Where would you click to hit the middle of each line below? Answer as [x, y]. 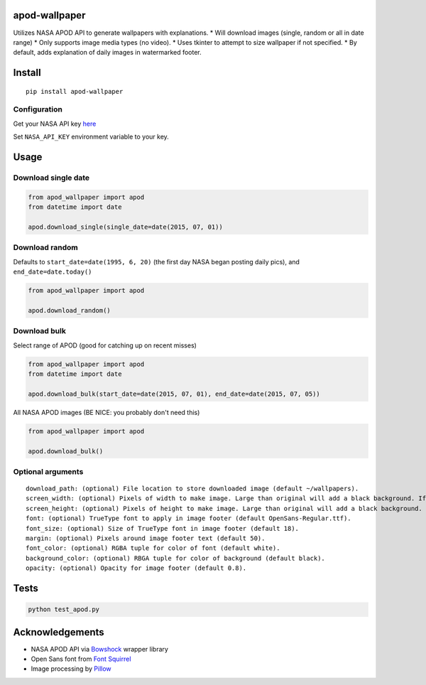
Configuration [38, 109]
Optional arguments [48, 471]
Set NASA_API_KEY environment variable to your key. [91, 137]
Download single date [51, 178]
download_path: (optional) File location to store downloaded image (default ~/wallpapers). [192, 489]
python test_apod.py [64, 610]
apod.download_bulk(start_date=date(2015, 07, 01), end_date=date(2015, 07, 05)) [174, 394]
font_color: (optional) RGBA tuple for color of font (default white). [153, 548]
